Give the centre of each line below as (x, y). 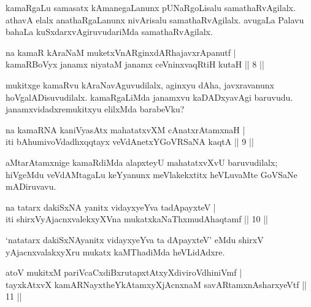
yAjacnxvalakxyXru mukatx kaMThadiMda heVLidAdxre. (115, 251)
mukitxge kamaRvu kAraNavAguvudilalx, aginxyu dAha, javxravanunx (140, 84)
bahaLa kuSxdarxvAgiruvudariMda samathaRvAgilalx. (109, 32)
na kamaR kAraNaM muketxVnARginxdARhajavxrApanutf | (121, 52)
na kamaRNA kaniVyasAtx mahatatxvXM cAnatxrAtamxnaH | (125, 129)
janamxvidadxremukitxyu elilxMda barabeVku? (95, 109)
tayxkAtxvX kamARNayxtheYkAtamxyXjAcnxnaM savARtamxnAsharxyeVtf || (156, 284)
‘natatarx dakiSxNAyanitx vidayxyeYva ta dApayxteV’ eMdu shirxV (135, 239)
